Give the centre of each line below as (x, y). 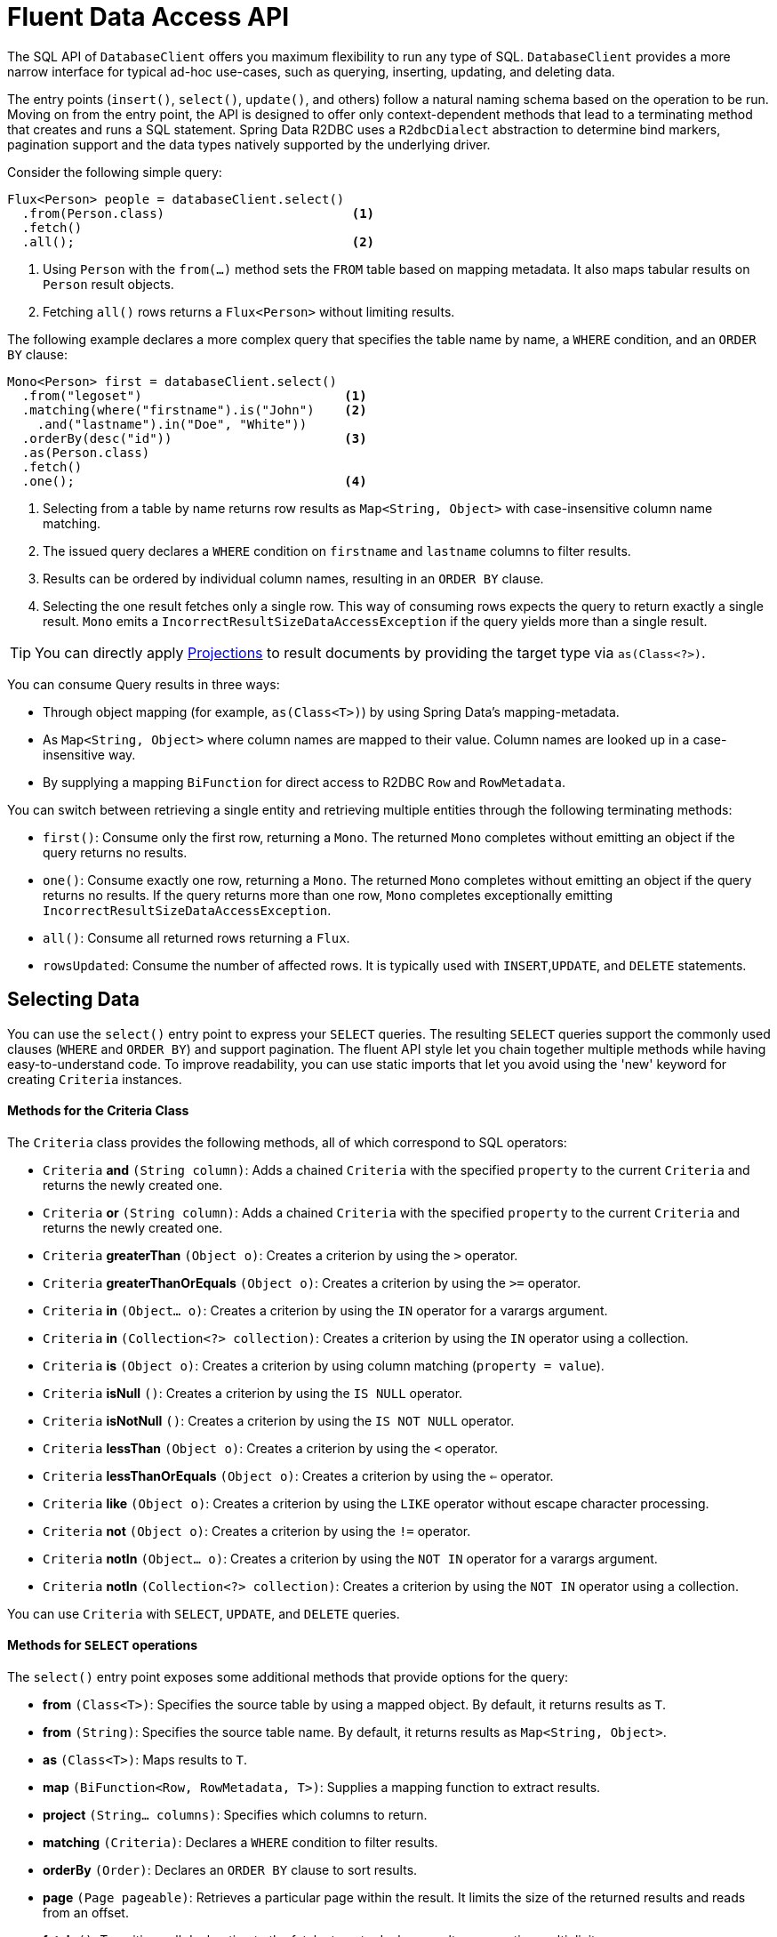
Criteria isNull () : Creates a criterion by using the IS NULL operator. (253, 1393)
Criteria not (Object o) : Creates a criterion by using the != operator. (257, 1531)
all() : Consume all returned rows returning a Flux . (196, 937)
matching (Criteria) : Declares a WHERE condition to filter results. (240, 1843)
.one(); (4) (194, 481)
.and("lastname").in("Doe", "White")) (172, 424)
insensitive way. (89, 754)
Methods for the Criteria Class (98, 1111)
